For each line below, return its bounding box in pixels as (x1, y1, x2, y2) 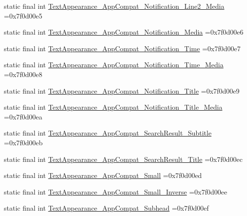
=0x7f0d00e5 (4, 10, 42, 20)
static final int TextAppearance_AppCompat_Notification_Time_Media (4, 59, 224, 70)
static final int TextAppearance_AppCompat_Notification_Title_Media (4, 102, 223, 112)
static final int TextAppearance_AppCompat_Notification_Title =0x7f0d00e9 (4, 85, 240, 96)
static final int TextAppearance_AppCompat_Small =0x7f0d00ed (4, 170, 202, 180)
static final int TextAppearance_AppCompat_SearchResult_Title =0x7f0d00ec (4, 154, 243, 164)
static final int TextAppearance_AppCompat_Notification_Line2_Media (4, 1, 225, 11)
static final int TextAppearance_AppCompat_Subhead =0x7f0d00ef (4, 203, 209, 213)
